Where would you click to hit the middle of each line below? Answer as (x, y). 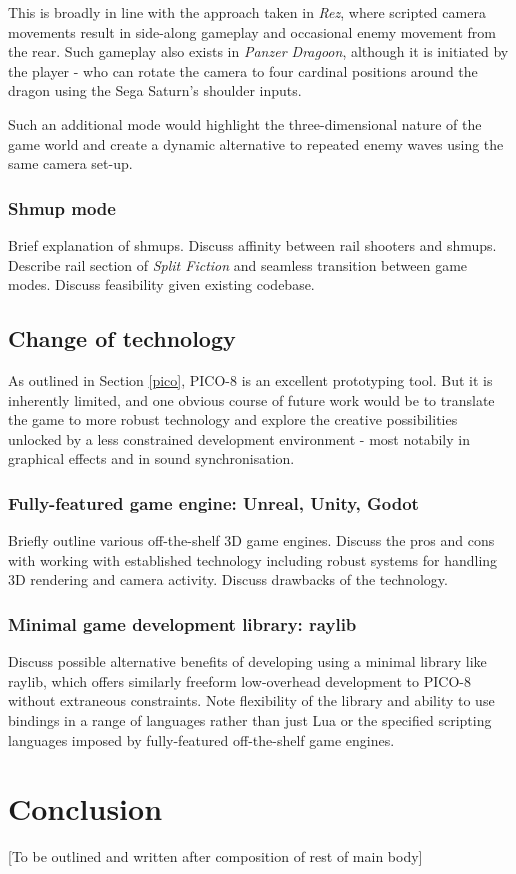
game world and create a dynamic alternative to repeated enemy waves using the (256, 143)
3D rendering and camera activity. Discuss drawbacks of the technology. (228, 579)
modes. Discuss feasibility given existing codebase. (161, 284)
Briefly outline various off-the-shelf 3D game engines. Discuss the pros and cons (251, 540)
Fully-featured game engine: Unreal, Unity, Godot (213, 502)
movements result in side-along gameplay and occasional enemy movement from (252, 31)
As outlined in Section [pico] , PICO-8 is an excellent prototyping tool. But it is (250, 379)
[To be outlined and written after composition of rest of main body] (215, 856)
